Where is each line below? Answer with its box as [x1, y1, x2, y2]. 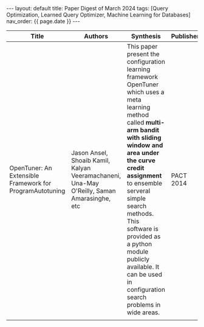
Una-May [70, 179, 99, 187]
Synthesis [131, 32, 161, 40]
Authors [84, 32, 108, 40]
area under [126, 149, 160, 157]
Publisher [171, 32, 200, 40]
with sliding [126, 134, 161, 142]
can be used [126, 270, 163, 278]
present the [126, 50, 160, 58]
